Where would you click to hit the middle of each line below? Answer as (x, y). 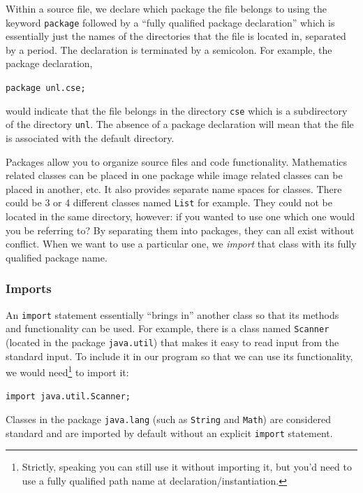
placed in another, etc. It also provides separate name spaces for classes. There (174, 188)
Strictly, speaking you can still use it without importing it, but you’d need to (187, 467)
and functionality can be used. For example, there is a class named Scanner (168, 328)
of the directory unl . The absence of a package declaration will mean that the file (180, 124)
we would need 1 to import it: (67, 371)
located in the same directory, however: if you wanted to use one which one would (180, 216)
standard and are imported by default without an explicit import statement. (169, 433)
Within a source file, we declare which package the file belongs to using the (166, 8)
